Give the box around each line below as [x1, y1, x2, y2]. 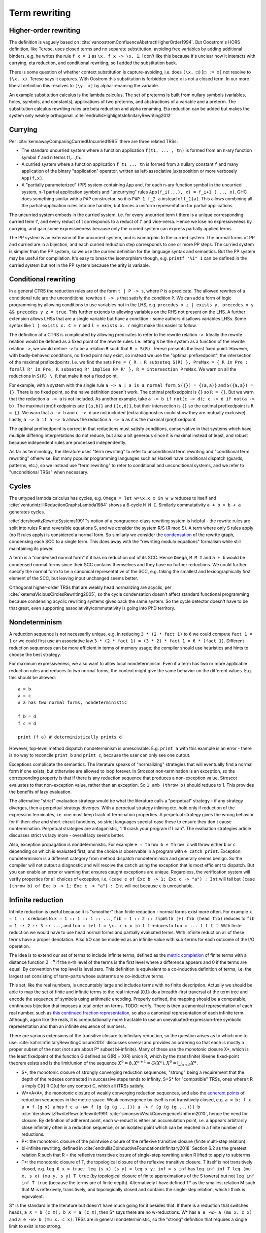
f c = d [18, 721, 36, 726]
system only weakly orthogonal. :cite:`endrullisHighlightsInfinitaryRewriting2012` [9, 112, 172, 118]
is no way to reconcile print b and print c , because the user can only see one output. [9, 752, 191, 758]
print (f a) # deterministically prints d [18, 734, 122, 740]
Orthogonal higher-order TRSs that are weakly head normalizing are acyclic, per [9, 584, 172, 590]
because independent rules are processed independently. [9, 439, 127, 445]
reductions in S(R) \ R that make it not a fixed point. [9, 373, 118, 379]
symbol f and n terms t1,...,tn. [21, 154, 82, 160]
